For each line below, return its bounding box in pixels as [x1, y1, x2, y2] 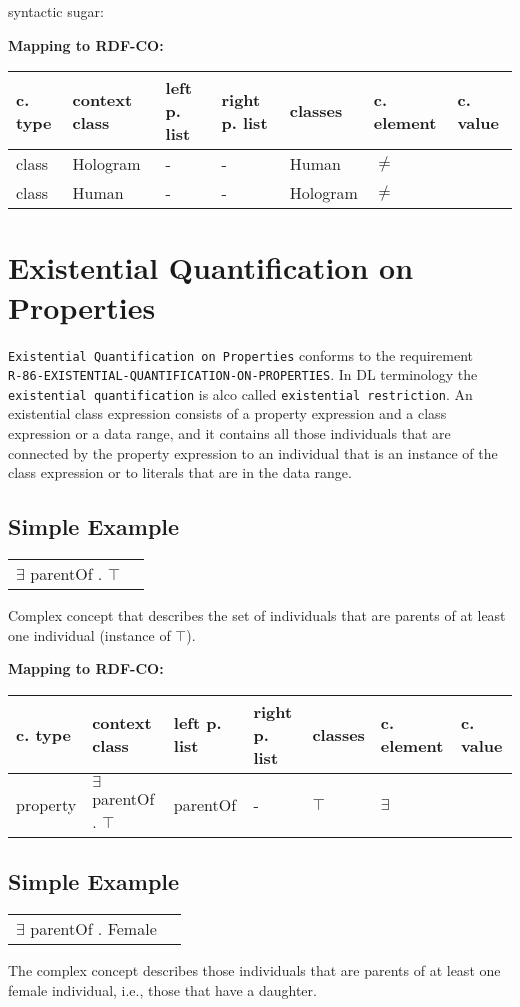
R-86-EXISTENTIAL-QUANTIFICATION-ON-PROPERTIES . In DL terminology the [8, 364, 478, 385]
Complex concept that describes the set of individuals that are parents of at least [8, 605, 506, 626]
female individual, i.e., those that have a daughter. [8, 979, 317, 1000]
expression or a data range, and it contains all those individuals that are [8, 423, 451, 444]
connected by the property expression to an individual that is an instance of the [8, 442, 498, 463]
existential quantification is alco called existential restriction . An [8, 383, 473, 404]
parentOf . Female [30, 917, 157, 941]
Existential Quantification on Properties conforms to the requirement [8, 344, 474, 365]
